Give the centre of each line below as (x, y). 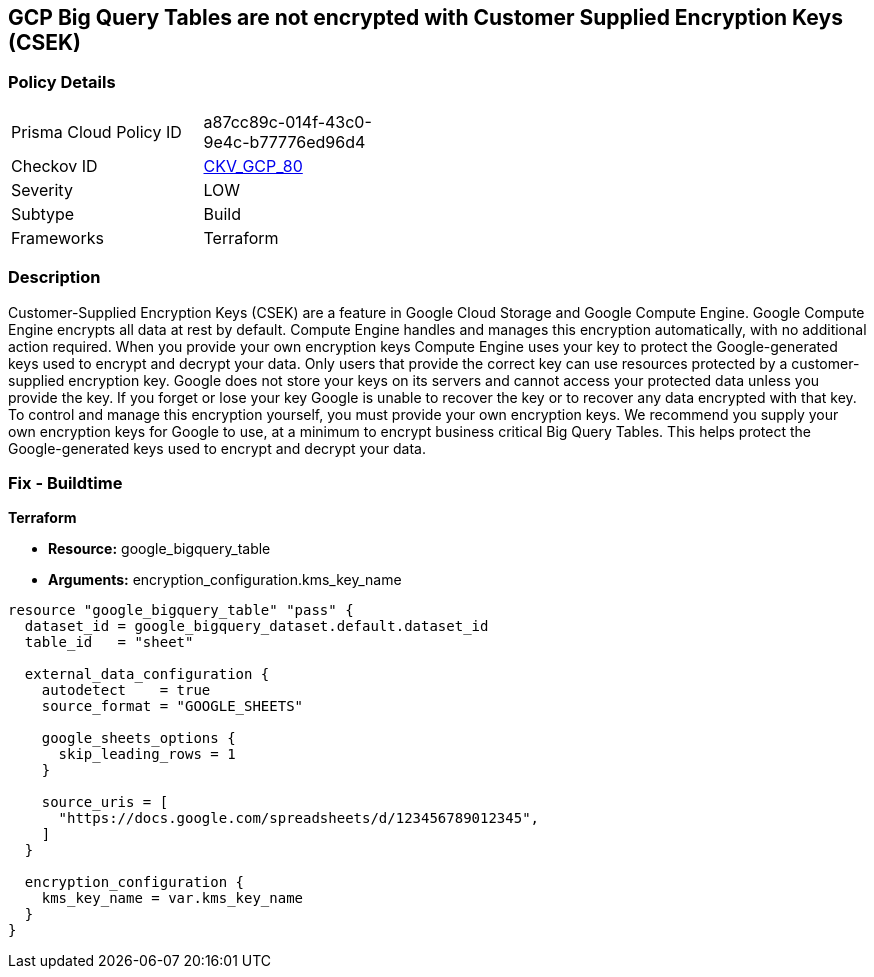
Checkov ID (54, 165)
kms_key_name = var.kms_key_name (172, 898)
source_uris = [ (105, 802)
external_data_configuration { (147, 674)
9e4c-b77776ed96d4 (284, 141)
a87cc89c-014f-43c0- (287, 121)
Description (54, 277)
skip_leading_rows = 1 (147, 754)
